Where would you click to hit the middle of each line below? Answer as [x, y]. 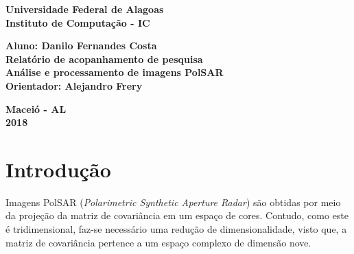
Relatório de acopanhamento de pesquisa [104, 59]
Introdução [58, 169]
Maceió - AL [36, 109]
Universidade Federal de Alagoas [85, 9]
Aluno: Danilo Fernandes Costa [81, 46]
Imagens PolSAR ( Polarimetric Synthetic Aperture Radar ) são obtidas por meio [173, 202]
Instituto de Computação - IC [78, 22]
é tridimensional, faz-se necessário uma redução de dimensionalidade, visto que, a [176, 229]
